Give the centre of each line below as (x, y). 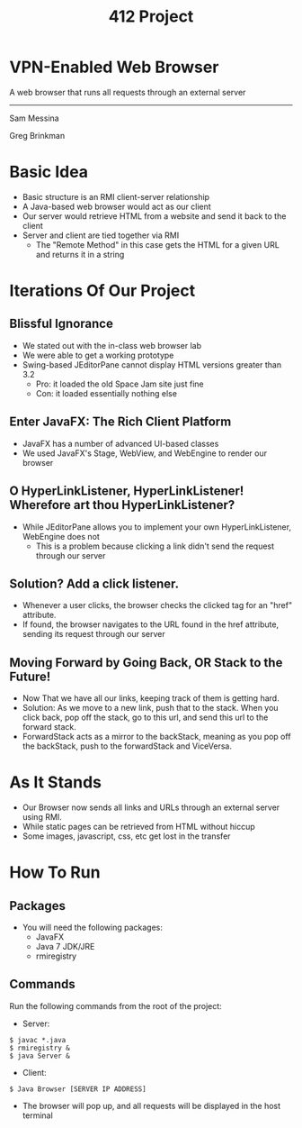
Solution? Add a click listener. (94, 583)
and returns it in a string (80, 254)
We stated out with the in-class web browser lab (112, 345)
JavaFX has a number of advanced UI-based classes (120, 443)
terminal (38, 1115)
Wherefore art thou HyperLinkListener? (122, 505)
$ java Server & (40, 1056)
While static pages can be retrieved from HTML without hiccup (138, 827)
